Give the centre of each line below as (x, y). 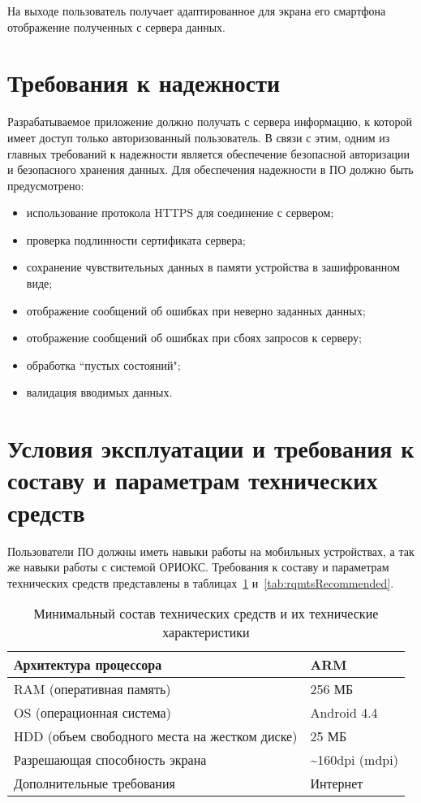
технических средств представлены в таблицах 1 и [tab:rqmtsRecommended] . (201, 582)
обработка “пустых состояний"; (103, 365)
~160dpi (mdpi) (354, 760)
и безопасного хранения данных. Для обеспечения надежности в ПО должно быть (210, 169)
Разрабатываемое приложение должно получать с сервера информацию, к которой (210, 122)
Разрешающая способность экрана (110, 760)
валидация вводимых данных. (99, 392)
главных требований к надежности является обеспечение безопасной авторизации (209, 153)
